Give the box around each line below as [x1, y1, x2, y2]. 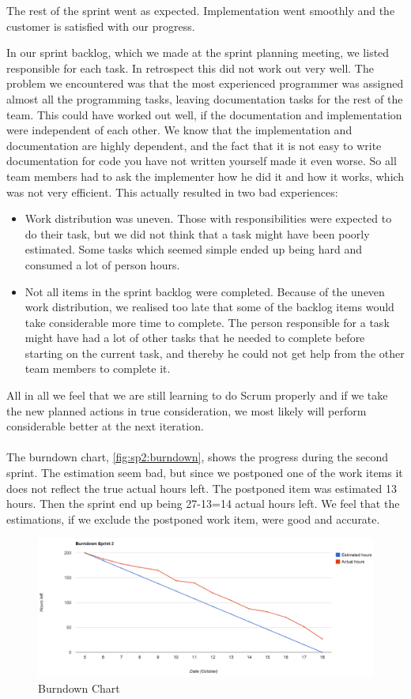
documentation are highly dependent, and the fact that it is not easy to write [6, 137, 382, 153]
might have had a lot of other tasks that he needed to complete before [25, 329, 365, 346]
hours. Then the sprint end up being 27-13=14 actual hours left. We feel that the [6, 495, 400, 512]
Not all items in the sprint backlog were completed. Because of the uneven [25, 283, 385, 299]
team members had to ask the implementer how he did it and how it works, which [6, 167, 405, 184]
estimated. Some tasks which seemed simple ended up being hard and [25, 241, 363, 257]
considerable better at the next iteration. [6, 418, 204, 434]
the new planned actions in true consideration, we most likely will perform [6, 402, 367, 419]
